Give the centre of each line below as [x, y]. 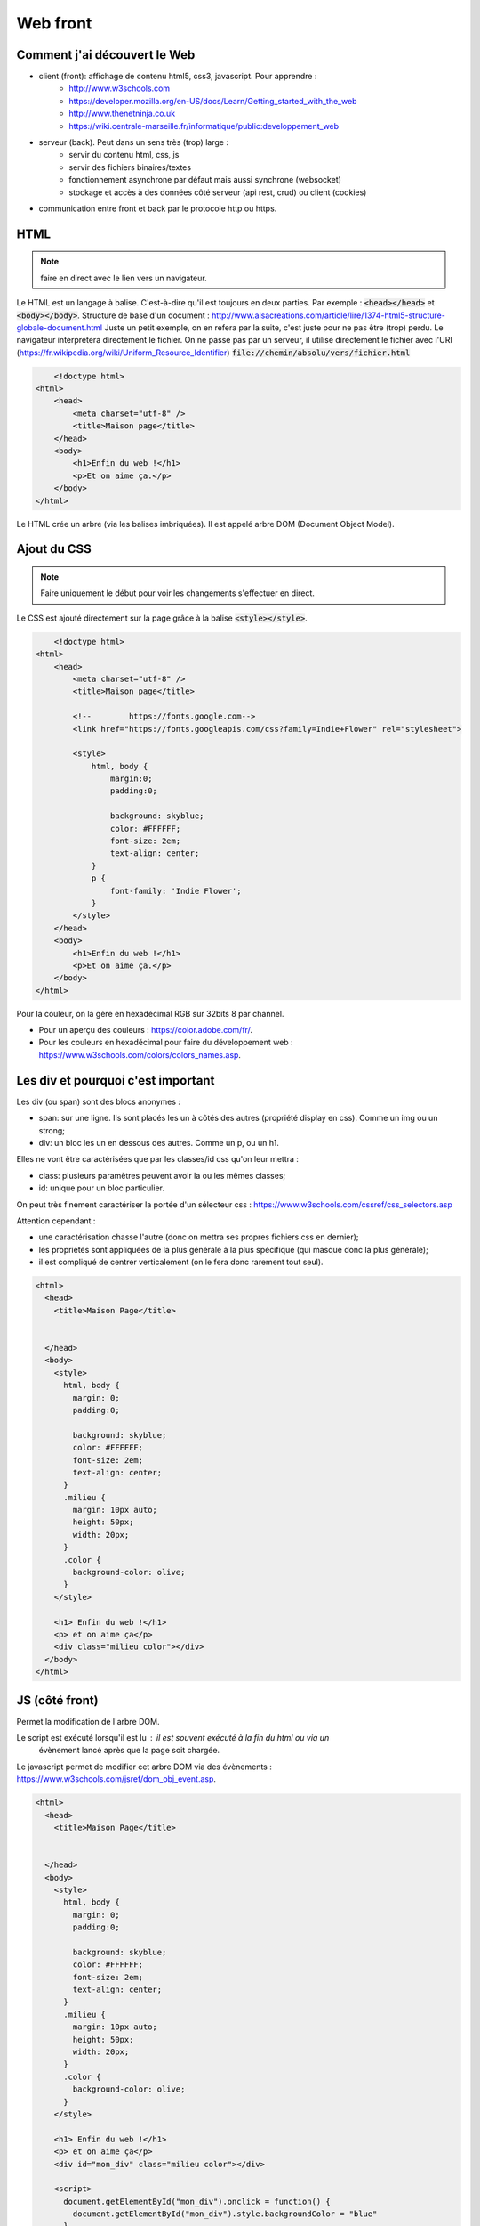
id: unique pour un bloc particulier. [101, 1188]
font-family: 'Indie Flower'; [176, 891]
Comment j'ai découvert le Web [106, 55]
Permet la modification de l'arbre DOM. [88, 1721]
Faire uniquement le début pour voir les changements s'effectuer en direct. [178, 593]
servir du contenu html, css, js [124, 155]
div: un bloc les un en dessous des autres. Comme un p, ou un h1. [159, 1142]
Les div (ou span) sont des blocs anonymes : [99, 1101]
